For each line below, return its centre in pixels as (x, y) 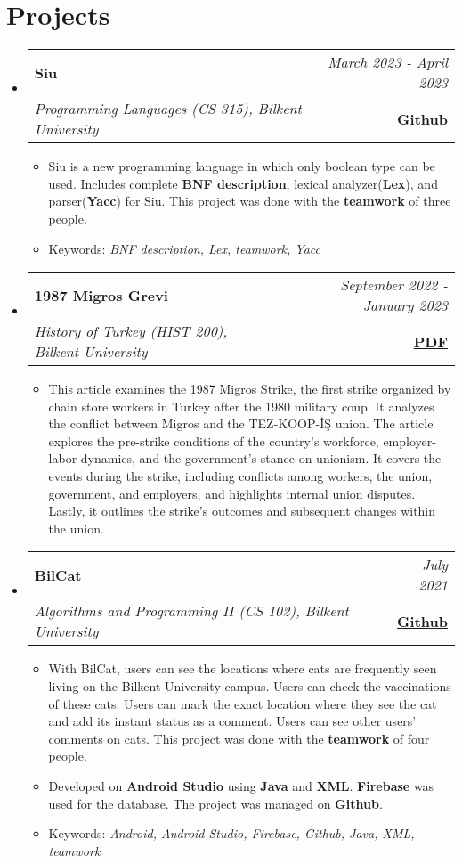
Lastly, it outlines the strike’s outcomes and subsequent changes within (242, 511)
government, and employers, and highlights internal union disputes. (232, 493)
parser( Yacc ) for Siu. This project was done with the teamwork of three (250, 201)
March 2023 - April (388, 62)
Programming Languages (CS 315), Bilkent (168, 109)
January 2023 (405, 305)
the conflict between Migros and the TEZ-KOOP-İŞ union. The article (241, 423)
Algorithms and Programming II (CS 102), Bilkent (191, 611)
